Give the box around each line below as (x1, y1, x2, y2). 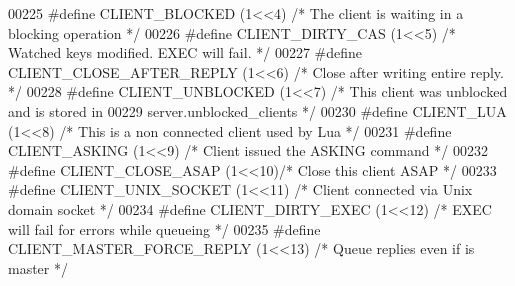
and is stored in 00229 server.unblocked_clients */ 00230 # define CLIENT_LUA (8, 100, 507, 121)
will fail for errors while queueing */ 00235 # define (8, 218, 321, 239)
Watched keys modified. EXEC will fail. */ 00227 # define (8, 42, 363, 63)
